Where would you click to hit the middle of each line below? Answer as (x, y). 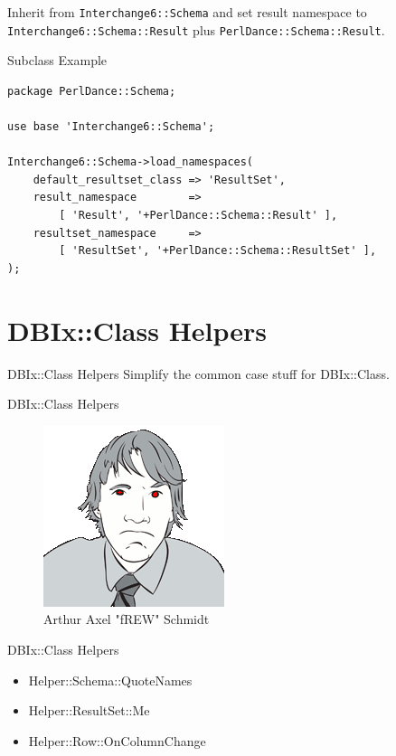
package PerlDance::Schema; (92, 91)
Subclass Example (57, 60)
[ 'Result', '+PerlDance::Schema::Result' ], (198, 216)
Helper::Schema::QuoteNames (110, 680)
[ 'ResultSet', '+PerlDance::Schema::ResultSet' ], (218, 251)
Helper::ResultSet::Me (89, 710)
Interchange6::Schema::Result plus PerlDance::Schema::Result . (196, 29)
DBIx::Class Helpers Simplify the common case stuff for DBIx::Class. (198, 373)
